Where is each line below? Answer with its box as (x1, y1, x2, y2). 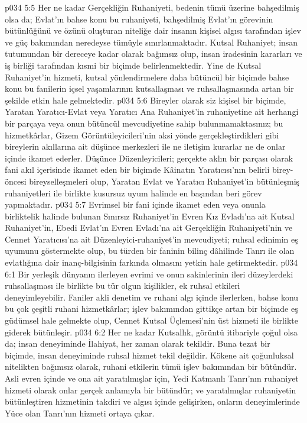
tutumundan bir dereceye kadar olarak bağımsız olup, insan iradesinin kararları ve (5, 47, 302, 60)
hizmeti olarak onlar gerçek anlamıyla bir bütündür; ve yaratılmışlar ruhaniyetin (5, 383, 296, 396)
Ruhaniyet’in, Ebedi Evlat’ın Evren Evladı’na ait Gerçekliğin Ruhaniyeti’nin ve (5, 221, 293, 234)
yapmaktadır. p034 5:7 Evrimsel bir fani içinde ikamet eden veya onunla (5, 198, 266, 211)
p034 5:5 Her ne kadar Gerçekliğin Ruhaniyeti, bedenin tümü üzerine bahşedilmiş (5, 1, 299, 13)
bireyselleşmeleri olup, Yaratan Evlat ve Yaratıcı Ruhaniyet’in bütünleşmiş (29, 175, 300, 187)
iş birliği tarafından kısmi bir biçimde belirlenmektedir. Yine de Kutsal (5, 59, 262, 71)
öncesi (5, 175, 27, 187)
